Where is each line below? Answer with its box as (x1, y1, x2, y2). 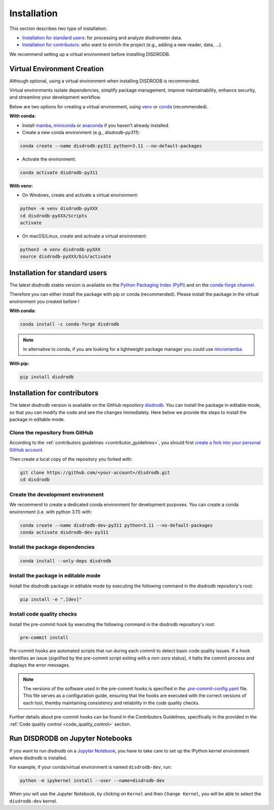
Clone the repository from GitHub (9, 429, 93, 436)
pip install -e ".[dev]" (20, 596, 82, 602)
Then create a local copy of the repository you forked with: (9, 456, 133, 462)
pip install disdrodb (20, 374, 74, 380)
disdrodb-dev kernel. (9, 798, 57, 804)
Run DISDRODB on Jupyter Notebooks (9, 734, 132, 743)
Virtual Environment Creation (9, 64, 104, 73)
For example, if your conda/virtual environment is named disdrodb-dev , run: (9, 764, 172, 770)
